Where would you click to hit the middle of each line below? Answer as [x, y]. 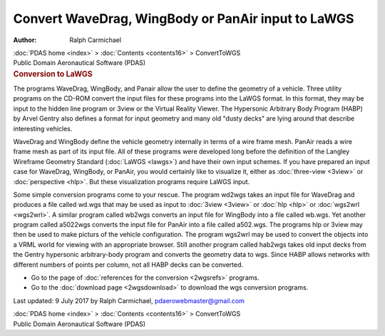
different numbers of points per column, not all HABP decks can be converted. [128, 265]
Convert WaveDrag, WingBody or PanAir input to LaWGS [184, 19]
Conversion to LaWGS [53, 73]
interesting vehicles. [43, 128]
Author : [25, 40]
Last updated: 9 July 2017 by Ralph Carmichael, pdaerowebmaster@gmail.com [129, 300]
